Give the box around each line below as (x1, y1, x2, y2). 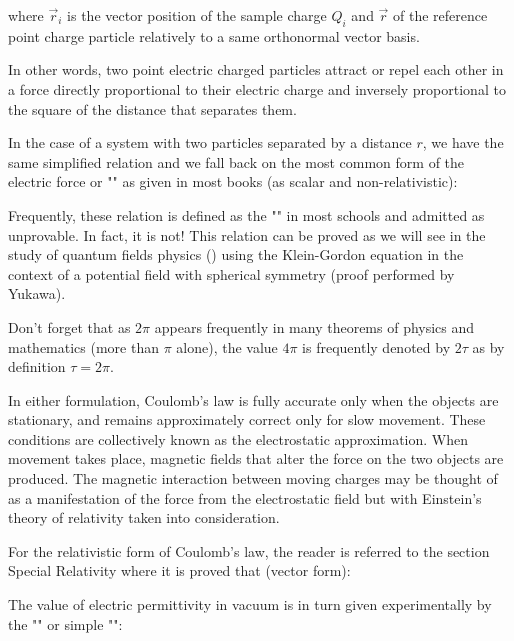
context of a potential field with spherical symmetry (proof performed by (8, 263, 455, 284)
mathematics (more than (8, 336, 159, 357)
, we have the (422, 132, 504, 153)
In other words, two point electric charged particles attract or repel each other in (8, 59, 504, 80)
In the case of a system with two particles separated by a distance (8, 132, 412, 153)
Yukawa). (8, 283, 66, 304)
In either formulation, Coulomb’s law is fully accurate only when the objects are (8, 389, 499, 410)
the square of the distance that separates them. (8, 98, 297, 119)
